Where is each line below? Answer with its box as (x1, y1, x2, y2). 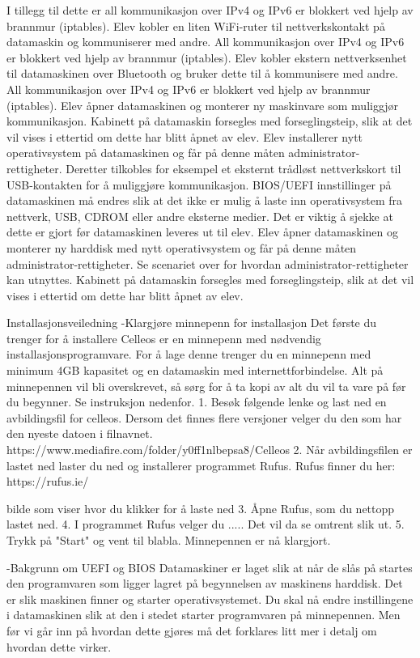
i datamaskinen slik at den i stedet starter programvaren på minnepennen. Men (6, 606, 401, 623)
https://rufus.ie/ (6, 473, 89, 490)
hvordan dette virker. (6, 638, 112, 655)
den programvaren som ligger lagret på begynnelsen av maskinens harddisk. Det (6, 575, 403, 592)
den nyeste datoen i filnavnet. (6, 425, 153, 442)
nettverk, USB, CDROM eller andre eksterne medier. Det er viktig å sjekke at (6, 207, 393, 224)
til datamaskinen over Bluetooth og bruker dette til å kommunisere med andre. (6, 65, 398, 82)
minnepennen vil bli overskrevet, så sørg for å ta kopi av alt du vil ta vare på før (6, 377, 406, 394)
